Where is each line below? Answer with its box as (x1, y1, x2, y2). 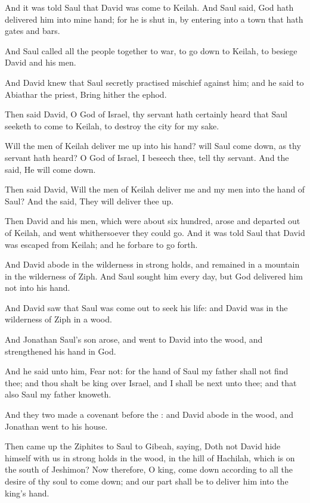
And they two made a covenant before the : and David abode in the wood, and (5, 408, 294, 421)
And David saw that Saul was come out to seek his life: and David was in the (5, 301, 288, 313)
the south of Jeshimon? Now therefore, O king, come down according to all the (5, 463, 293, 476)
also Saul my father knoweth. (5, 388, 111, 400)
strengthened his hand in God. (5, 344, 116, 357)
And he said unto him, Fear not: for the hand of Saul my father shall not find (5, 365, 289, 377)
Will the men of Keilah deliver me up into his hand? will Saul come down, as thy (5, 139, 301, 152)
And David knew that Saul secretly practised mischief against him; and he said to (5, 76, 304, 88)
